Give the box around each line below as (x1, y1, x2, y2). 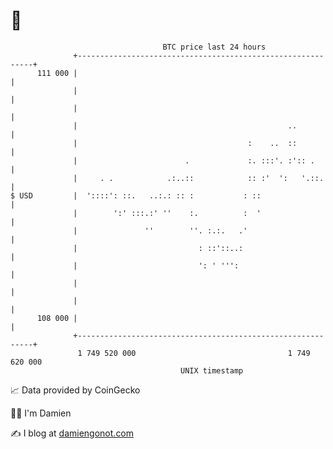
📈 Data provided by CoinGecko (10, 384, 141, 396)
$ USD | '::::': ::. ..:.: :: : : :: (10, 190, 262, 201)
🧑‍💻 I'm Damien (10, 407, 72, 419)
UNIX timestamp (180, 365, 244, 376)
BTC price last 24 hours (162, 42, 267, 52)
